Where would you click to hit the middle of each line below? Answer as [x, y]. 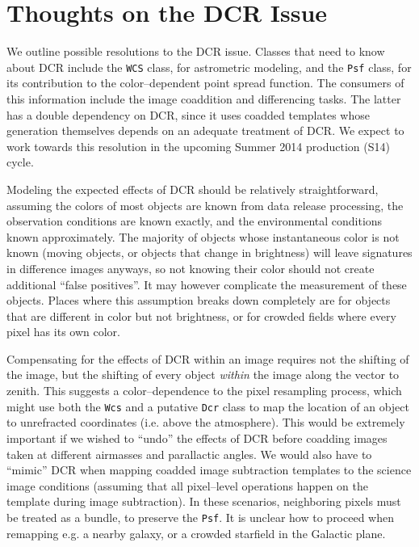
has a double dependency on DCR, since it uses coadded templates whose [188, 114]
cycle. [20, 162]
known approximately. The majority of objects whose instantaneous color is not [203, 236]
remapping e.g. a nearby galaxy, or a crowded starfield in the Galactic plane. [196, 533]
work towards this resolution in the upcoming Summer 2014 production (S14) [198, 146]
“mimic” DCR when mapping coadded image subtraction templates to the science [209, 470]
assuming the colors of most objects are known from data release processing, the [205, 205]
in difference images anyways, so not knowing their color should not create [191, 268]
